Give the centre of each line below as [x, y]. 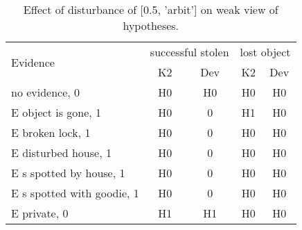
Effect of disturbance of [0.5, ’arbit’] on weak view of [151, 9]
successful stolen [189, 52]
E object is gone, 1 [56, 112]
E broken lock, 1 [51, 132]
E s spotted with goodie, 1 [75, 193]
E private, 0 [40, 213]
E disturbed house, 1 [61, 153]
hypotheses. [151, 25]
